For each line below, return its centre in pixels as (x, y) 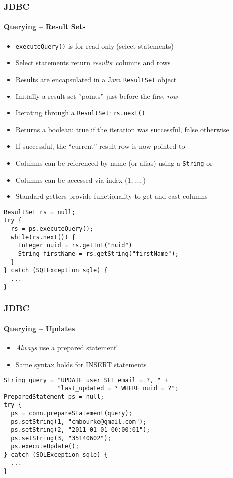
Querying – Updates (40, 328)
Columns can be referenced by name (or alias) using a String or (114, 162)
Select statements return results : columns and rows (93, 62)
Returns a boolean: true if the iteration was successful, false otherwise (122, 129)
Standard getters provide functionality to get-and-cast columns (112, 196)
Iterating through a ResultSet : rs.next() (80, 113)
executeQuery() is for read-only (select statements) (95, 46)
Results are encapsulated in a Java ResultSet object (96, 79)
